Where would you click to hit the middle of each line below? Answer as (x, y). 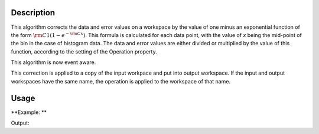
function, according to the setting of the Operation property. (84, 51)
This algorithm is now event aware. (53, 62)
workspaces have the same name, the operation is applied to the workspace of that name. (121, 81)
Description (33, 13)
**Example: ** (29, 112)
